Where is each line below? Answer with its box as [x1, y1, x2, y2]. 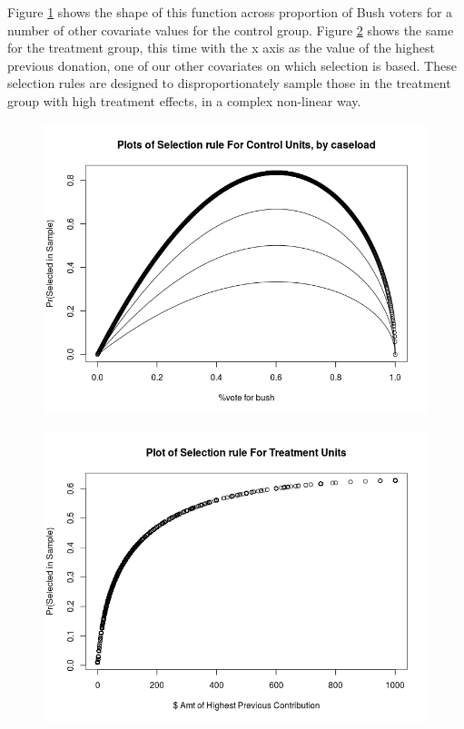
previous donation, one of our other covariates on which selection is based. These [7, 55, 457, 74]
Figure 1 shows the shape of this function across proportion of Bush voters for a [7, 3, 453, 21]
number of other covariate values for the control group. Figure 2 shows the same [7, 20, 454, 39]
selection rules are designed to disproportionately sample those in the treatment [7, 74, 451, 93]
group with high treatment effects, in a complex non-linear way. [7, 91, 361, 110]
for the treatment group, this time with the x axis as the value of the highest [7, 38, 435, 57]
